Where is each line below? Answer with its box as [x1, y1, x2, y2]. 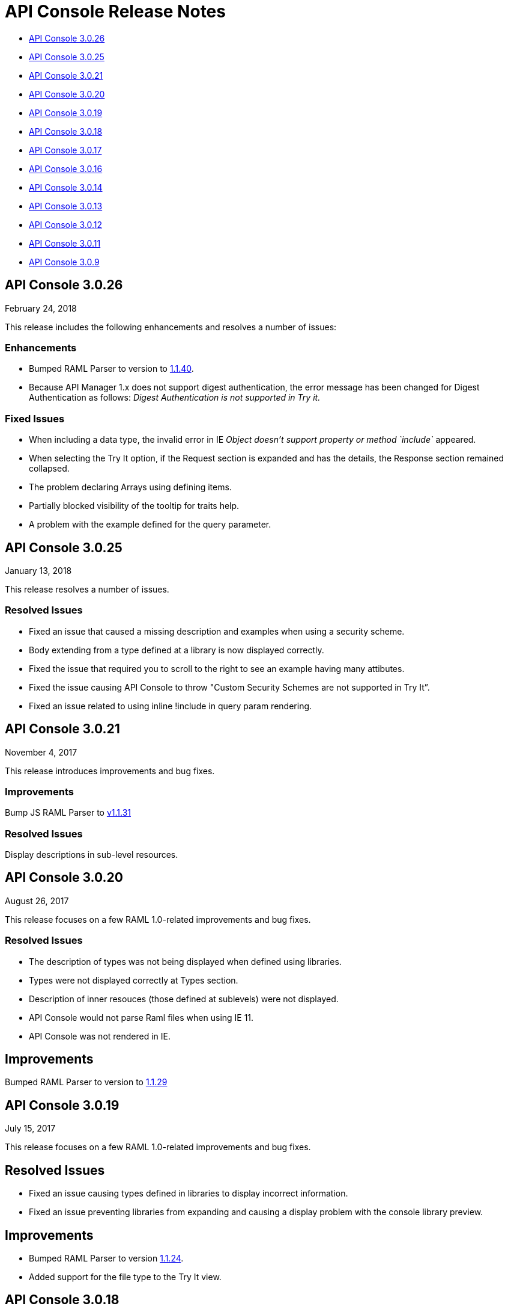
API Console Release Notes [5, 1, 226, 22]
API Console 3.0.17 [29, 144, 102, 155]
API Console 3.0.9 [29, 256, 100, 267]
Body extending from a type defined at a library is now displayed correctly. [29, 644, 324, 655]
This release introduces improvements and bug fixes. [5, 765, 215, 776]
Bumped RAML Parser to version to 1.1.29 [5, 1077, 168, 1088]
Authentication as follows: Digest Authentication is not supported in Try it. [29, 392, 321, 403]
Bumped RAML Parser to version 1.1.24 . [29, 1253, 184, 1263]
